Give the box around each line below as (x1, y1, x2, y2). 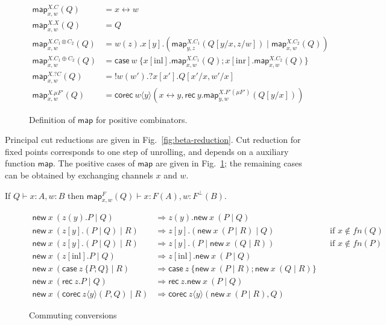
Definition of (29, 113, 75, 125)
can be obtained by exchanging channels (5, 169, 153, 181)
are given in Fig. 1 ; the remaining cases (155, 157, 302, 169)
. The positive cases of (52, 157, 135, 169)
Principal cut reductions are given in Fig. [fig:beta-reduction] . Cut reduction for (5, 133, 301, 146)
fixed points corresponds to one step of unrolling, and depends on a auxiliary (5, 145, 289, 157)
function (5, 157, 36, 169)
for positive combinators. (95, 113, 188, 125)
